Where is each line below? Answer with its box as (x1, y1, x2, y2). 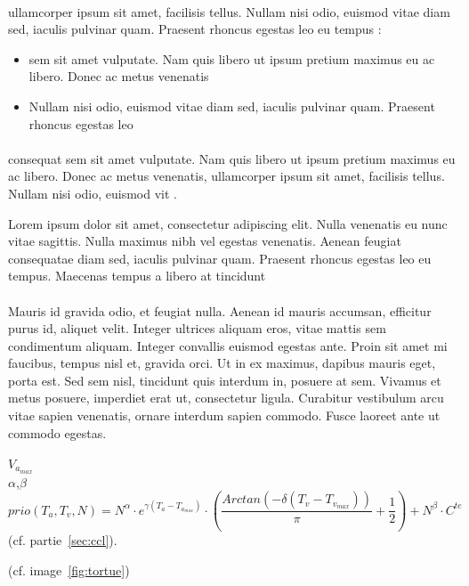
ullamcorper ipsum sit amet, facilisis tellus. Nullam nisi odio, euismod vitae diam (8, 2, 450, 20)
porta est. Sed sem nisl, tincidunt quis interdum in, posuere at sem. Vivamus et (8, 370, 441, 389)
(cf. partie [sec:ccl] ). (8, 531, 117, 549)
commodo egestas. (8, 423, 107, 442)
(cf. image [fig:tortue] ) (8, 560, 130, 579)
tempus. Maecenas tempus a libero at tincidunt (8, 266, 266, 285)
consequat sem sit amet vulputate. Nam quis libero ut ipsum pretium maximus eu (8, 149, 456, 167)
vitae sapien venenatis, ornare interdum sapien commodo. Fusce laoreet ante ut (8, 406, 441, 425)
